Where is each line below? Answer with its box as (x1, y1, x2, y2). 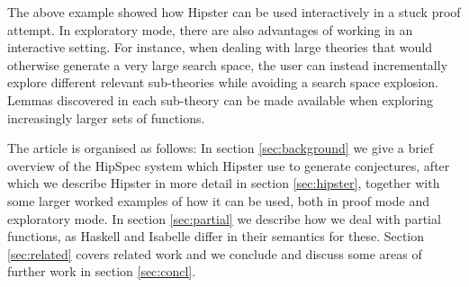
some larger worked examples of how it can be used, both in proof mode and (7, 191, 429, 210)
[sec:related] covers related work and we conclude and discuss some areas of (7, 244, 422, 263)
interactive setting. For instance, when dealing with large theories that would (7, 38, 432, 57)
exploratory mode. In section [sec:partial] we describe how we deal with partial (7, 209, 441, 228)
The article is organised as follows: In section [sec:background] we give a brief (7, 139, 434, 157)
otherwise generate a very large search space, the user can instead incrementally (7, 55, 448, 74)
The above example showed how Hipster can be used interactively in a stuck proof (7, 3, 461, 21)
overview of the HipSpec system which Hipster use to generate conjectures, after (7, 156, 450, 175)
